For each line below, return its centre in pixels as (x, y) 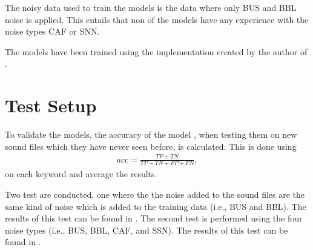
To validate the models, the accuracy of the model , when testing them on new (151, 134)
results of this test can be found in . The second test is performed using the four (154, 218)
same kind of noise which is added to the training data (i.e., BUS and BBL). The (156, 206)
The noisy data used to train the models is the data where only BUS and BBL (151, 7)
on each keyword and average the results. (81, 174)
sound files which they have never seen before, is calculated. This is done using (151, 146)
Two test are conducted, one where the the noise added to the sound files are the (155, 194)
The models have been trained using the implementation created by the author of (156, 51)
